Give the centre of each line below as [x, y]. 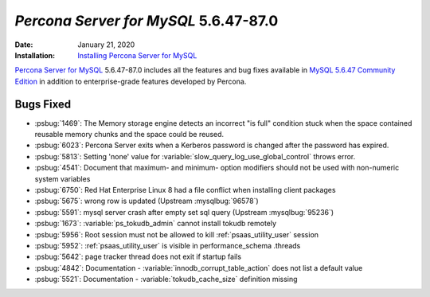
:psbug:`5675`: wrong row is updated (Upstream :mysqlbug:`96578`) [147, 201]
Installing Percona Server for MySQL [137, 55]
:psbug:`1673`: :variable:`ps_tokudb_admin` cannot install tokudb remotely [156, 224]
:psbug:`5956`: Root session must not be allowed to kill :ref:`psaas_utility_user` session [176, 234]
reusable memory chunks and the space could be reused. [129, 135]
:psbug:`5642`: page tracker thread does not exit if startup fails [138, 257]
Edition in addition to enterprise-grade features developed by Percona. [131, 81]
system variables [63, 178]
